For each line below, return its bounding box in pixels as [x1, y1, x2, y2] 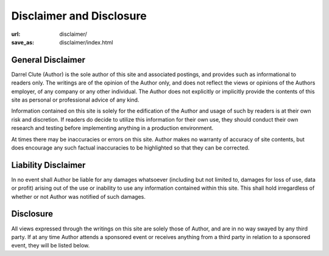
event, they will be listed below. [11, 242, 90, 249]
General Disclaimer [11, 55, 85, 65]
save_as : [11, 38, 35, 46]
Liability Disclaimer [11, 160, 86, 170]
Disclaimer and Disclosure [11, 9, 147, 22]
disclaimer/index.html [59, 38, 113, 46]
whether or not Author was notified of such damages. [11, 193, 146, 200]
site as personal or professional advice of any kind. [11, 96, 140, 103]
